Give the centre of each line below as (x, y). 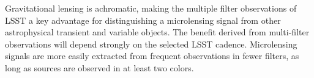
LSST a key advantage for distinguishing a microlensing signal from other (143, 20)
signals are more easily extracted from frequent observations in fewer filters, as (152, 56)
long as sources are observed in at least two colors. (99, 67)
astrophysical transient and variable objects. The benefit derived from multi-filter (157, 32)
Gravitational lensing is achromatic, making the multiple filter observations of (151, 8)
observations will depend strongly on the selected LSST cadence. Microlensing (151, 44)
